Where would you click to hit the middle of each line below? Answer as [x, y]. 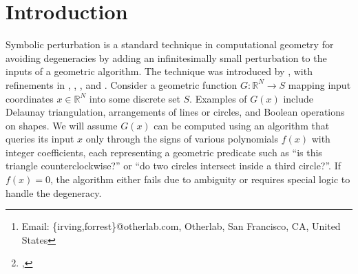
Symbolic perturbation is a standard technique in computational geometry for [170, 44]
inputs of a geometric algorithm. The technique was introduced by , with [159, 71]
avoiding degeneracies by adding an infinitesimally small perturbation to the [166, 57]
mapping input [319, 84]
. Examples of [218, 98]
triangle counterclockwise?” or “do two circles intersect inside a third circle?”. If [173, 166]
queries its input [40, 139]
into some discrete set [135, 98]
